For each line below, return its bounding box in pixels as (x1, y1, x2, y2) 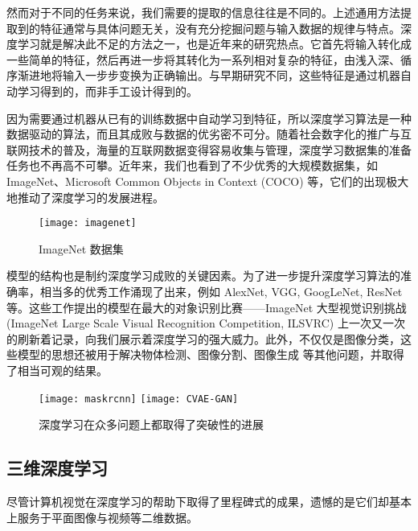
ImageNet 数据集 (39, 240, 124, 257)
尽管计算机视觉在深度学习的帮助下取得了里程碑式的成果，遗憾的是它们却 (6, 492, 389, 509)
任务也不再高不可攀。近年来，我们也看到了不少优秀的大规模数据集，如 (6, 157, 378, 174)
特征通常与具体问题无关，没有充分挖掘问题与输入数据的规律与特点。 (39, 19, 400, 36)
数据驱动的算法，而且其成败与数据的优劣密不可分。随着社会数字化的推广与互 (6, 126, 412, 142)
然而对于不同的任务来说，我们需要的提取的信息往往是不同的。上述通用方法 (6, 4, 400, 20)
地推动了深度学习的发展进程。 (6, 188, 164, 205)
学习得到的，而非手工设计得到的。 (17, 82, 198, 99)
